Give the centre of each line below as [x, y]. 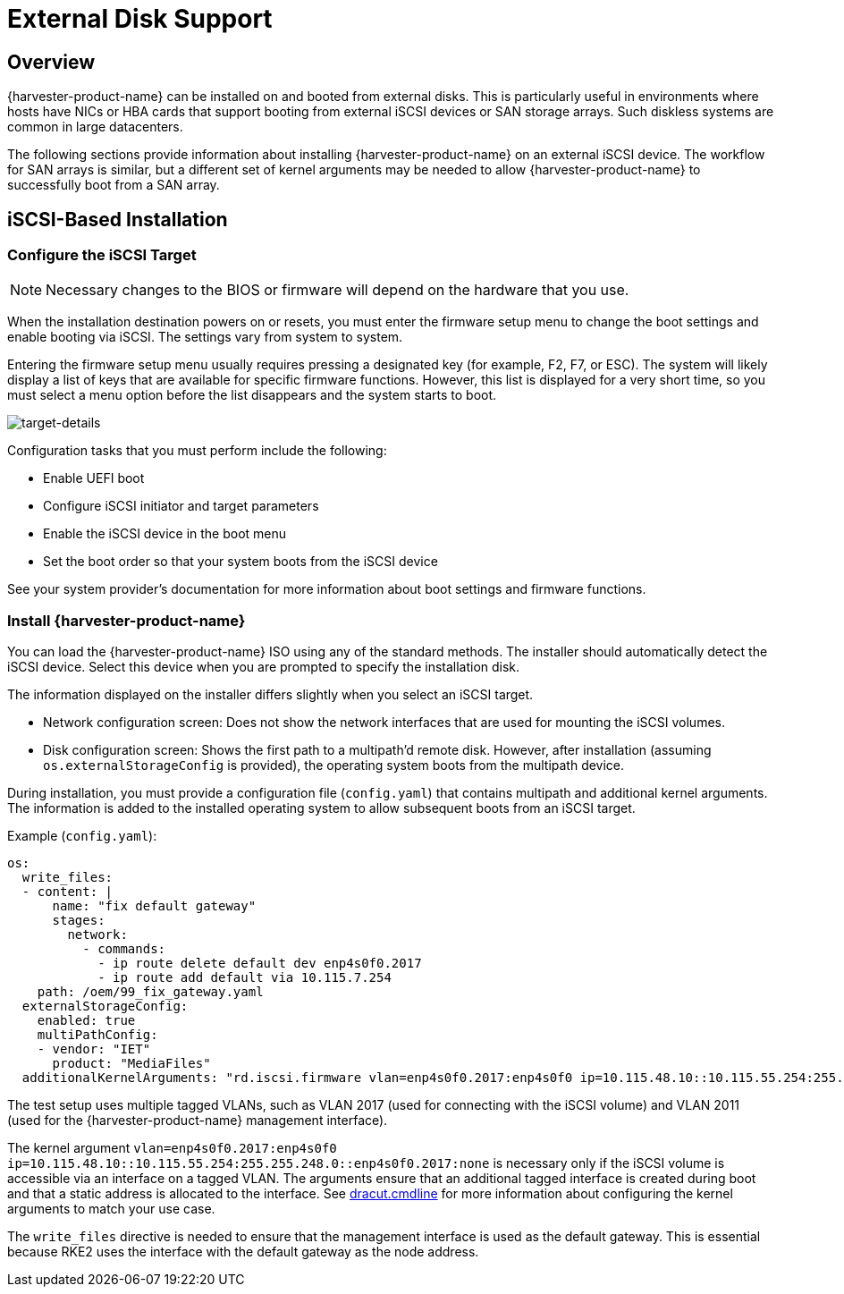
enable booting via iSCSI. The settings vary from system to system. [205, 337]
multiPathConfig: [97, 1035]
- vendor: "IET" [94, 1049]
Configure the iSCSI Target [102, 255]
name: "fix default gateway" [154, 906]
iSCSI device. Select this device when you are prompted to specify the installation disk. [264, 667]
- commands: [124, 949]
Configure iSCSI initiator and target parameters [181, 506]
